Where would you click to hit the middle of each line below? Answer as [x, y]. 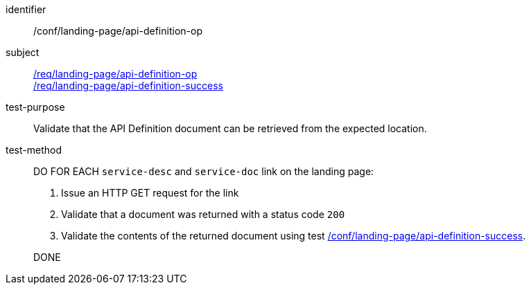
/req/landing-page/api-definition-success [128, 85]
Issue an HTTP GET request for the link [150, 193]
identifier [26, 9]
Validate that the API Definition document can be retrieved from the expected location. [230, 128]
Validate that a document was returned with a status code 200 [203, 214]
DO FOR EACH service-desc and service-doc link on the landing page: [204, 171]
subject [23, 52]
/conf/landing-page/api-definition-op [118, 31]
